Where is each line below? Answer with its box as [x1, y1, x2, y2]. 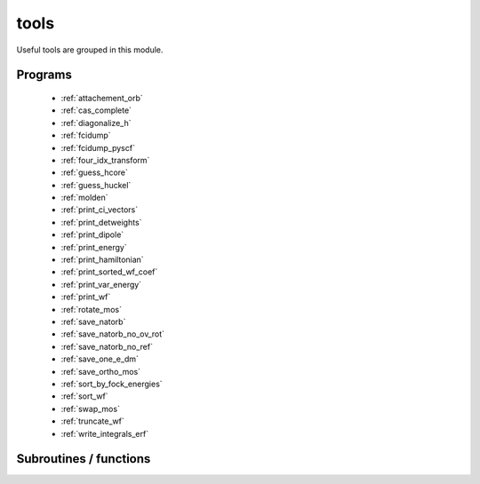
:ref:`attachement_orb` [60, 92, 143, 103]
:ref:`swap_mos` [60, 403, 120, 414]
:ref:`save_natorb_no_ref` [60, 341, 153, 352]
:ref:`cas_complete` [60, 105, 132, 115]
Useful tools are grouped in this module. [16, 44, 164, 55]
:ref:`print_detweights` [60, 217, 142, 227]
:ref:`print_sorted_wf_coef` [60, 266, 158, 277]
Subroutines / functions [16, 451, 151, 466]
